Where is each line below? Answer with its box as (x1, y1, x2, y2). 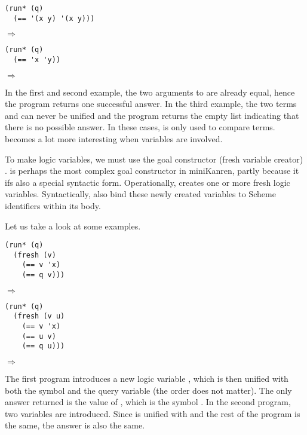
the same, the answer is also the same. (5, 419, 145, 431)
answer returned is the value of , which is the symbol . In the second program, (5, 396, 291, 408)
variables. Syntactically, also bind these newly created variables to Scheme (5, 188, 276, 200)
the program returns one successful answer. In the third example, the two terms (5, 97, 297, 110)
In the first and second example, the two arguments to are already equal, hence (5, 85, 295, 98)
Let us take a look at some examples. (5, 219, 141, 232)
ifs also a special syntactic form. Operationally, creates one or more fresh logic (5, 176, 290, 188)
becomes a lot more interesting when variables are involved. (5, 133, 223, 145)
